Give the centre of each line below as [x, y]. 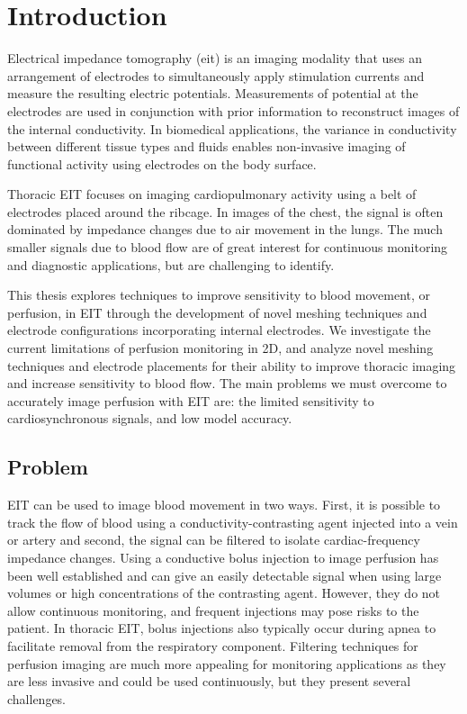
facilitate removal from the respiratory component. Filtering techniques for [213, 645]
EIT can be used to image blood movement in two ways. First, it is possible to [224, 505]
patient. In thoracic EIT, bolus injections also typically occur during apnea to [222, 628]
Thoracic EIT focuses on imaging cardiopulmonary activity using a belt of [212, 194]
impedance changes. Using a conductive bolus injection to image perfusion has [223, 557]
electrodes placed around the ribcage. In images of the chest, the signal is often [225, 211]
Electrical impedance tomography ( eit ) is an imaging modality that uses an [215, 58]
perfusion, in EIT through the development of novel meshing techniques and [217, 312]
